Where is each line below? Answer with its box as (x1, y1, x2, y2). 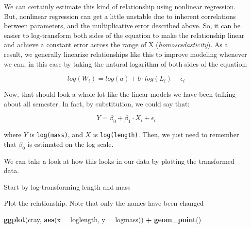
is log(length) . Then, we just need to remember (93, 129, 239, 140)
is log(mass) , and (30, 129, 83, 140)
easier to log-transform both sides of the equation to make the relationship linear (4, 30, 245, 40)
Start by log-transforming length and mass (4, 181, 131, 192)
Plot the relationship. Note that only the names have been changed (4, 198, 204, 208)
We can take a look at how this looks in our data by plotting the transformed (4, 156, 234, 166)
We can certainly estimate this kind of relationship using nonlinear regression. (4, 1, 236, 11)
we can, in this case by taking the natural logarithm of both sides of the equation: (4, 58, 248, 69)
